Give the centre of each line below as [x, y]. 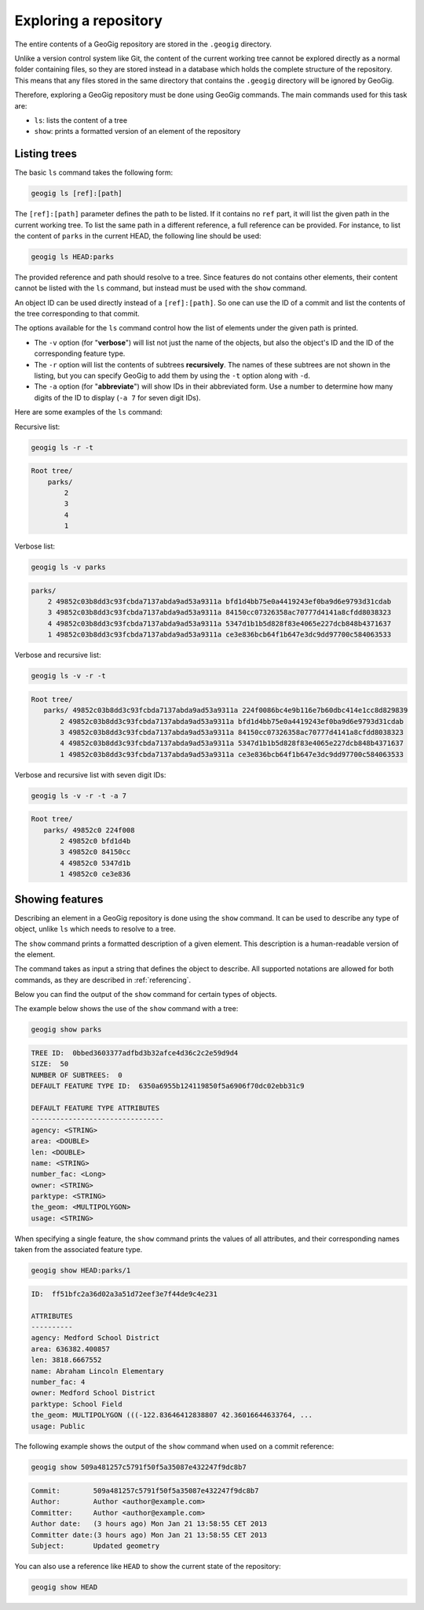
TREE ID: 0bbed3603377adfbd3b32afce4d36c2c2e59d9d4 [135, 1053]
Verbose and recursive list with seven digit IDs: [90, 774]
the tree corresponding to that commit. [77, 314]
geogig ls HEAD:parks [73, 257]
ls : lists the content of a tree [81, 120]
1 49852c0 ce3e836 [95, 874]
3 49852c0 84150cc [95, 852]
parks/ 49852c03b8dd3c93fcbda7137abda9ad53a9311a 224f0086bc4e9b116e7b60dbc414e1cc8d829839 [226, 711]
